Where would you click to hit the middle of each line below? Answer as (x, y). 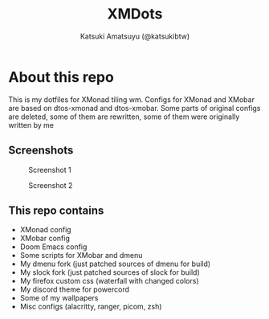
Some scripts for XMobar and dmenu (81, 256)
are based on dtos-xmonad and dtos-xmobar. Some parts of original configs (134, 108)
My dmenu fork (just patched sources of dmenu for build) (115, 264)
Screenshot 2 (51, 185)
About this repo (61, 77)
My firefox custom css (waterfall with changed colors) (109, 281)
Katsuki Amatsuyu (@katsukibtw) (135, 36)
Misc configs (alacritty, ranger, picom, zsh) (91, 307)
